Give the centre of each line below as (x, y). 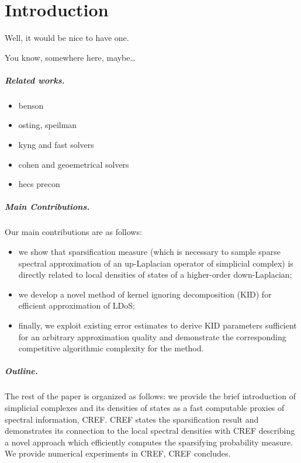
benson (31, 105)
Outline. (21, 371)
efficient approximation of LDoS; (77, 305)
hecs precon (39, 184)
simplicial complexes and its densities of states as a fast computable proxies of (145, 407)
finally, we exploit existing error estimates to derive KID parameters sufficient (158, 325)
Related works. (35, 80)
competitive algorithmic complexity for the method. (111, 348)
